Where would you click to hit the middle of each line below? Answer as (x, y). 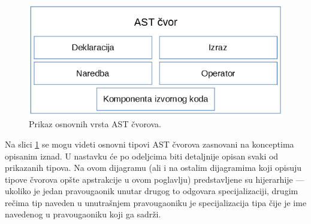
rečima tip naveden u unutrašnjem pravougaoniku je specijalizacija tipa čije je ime (156, 202)
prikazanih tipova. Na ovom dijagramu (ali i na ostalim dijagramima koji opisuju (153, 168)
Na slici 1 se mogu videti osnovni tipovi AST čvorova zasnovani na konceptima (150, 144)
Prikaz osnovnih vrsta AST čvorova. (95, 124)
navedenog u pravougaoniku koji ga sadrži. (83, 214)
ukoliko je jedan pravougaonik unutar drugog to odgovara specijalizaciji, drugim (152, 191)
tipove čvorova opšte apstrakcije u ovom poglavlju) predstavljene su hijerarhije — (155, 179)
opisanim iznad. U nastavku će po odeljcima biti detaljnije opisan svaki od (142, 156)
